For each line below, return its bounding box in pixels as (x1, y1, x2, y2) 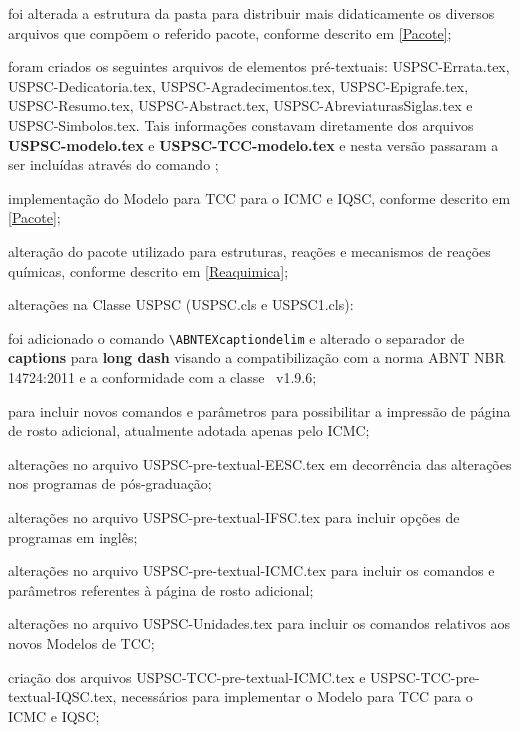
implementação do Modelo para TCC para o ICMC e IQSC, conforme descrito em (8, 187, 511, 208)
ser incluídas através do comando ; (8, 154, 219, 175)
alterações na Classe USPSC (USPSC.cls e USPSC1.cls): (8, 294, 354, 315)
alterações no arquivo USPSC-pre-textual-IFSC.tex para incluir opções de (8, 506, 460, 527)
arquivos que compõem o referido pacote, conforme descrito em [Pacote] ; (8, 22, 452, 43)
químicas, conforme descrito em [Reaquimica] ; (8, 260, 289, 281)
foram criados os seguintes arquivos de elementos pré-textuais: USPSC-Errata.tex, (8, 56, 510, 77)
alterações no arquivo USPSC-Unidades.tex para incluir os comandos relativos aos (8, 613, 511, 634)
